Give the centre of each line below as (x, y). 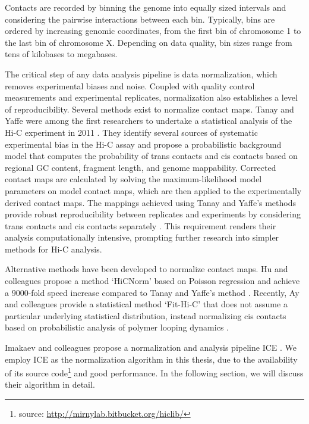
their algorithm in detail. (50, 384)
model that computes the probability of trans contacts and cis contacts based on (151, 156)
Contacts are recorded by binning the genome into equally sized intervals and (146, 7)
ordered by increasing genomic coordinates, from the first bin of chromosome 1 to (153, 31)
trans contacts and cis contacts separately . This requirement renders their (141, 225)
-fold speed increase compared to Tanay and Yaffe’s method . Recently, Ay (164, 292)
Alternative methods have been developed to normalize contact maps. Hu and (146, 269)
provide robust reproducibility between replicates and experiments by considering (153, 214)
